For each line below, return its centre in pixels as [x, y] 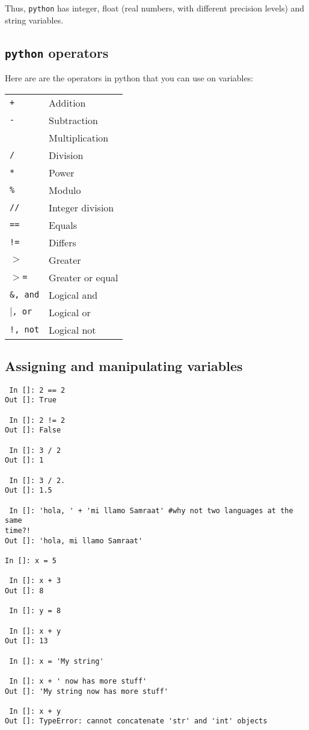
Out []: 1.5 [29, 491]
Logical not [72, 329]
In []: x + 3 [35, 581]
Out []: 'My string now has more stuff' [87, 691]
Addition [67, 102]
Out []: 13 [26, 641]
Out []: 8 [24, 591]
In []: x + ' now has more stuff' [78, 681]
